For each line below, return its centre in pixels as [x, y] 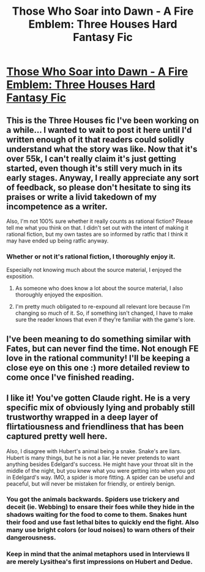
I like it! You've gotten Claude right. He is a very [99, 398]
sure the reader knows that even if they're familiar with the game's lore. [105, 320]
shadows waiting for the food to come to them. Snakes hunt [97, 514]
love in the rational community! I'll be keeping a [99, 358]
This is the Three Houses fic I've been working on [103, 120]
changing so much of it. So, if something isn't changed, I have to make [104, 313]
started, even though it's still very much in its [94, 168]
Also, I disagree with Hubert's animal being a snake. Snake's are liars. [94, 451]
